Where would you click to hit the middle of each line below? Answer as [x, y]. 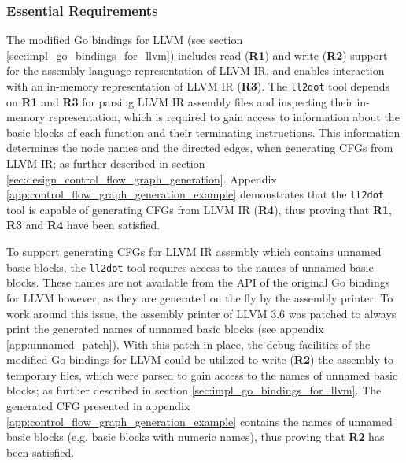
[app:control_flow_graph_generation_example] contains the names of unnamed [199, 421]
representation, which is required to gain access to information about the [224, 117]
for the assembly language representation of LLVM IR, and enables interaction [196, 70]
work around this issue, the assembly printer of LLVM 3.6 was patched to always [201, 313]
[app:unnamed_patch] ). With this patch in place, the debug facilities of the [188, 344]
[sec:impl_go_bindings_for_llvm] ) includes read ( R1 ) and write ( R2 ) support [197, 55]
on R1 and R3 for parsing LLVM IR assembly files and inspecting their [180, 101]
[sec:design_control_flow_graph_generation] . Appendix [142, 178]
